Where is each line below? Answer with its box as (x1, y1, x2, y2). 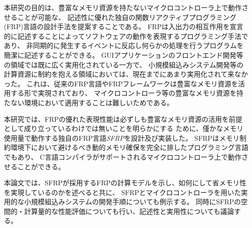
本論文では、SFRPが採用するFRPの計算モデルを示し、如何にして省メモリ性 (4, 178, 247, 188)
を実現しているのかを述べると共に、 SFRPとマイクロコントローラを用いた (4, 187, 241, 197)
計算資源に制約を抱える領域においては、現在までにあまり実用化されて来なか (4, 69, 248, 79)
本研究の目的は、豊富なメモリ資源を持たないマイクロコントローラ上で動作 (4, 2, 242, 12)
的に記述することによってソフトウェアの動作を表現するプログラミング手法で (4, 31, 248, 41)
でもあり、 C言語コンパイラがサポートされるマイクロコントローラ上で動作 (4, 151, 242, 162)
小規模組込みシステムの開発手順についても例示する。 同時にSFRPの (24, 196, 241, 207)
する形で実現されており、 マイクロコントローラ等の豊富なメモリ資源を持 (10, 88, 243, 98)
